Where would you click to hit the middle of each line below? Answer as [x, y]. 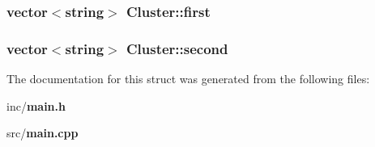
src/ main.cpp [43, 133]
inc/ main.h [36, 105]
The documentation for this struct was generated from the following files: [188, 79]
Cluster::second [177, 48]
